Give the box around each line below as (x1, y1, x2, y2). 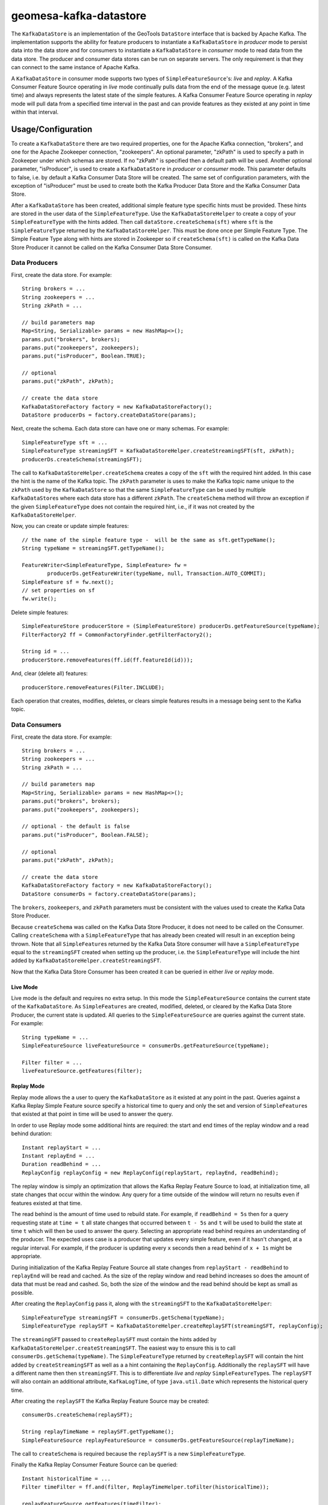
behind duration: (11, 1130, 52, 1137)
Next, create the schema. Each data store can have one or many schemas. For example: (11, 425, 229, 432)
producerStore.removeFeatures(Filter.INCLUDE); (22, 684, 165, 690)
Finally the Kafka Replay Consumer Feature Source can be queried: (11, 1461, 178, 1468)
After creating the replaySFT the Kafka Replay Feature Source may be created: (11, 1397, 209, 1405)
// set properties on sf (22, 587, 95, 594)
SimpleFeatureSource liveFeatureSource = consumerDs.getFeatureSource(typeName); (22, 1042, 270, 1049)
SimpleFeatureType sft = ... (22, 439, 108, 445)
